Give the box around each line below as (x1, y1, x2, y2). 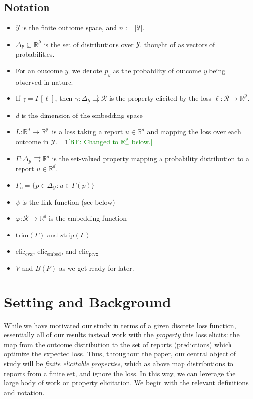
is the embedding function (48, 213, 127, 223)
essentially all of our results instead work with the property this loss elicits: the (4, 329, 240, 340)
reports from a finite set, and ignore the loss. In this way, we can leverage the (4, 368, 236, 378)
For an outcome (15, 65, 63, 75)
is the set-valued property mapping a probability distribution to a (52, 153, 250, 164)
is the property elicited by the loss (109, 93, 212, 103)
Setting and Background (4, 291, 171, 311)
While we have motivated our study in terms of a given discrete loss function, (4, 320, 236, 330)
